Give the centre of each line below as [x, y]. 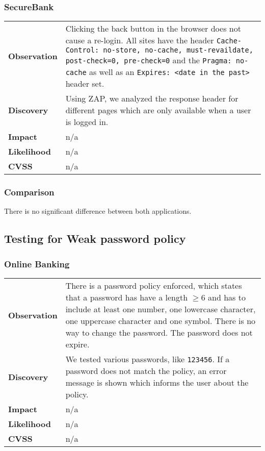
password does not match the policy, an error [146, 371]
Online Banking [37, 264]
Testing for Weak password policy [95, 239]
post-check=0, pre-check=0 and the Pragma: [149, 60]
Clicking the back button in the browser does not [153, 29]
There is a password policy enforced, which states [154, 286]
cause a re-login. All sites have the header [140, 40]
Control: [82, 50]
